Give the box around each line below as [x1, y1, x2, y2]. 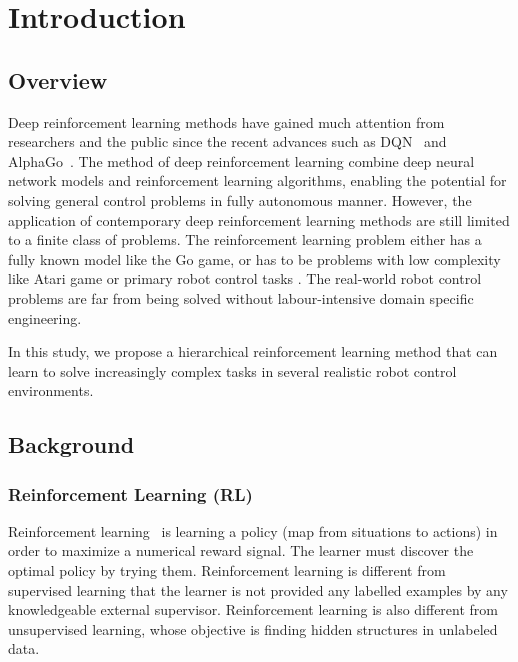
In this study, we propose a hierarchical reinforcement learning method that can [8, 341, 498, 362]
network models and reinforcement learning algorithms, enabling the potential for [8, 170, 507, 191]
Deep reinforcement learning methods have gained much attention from [8, 111, 445, 132]
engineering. [8, 307, 82, 328]
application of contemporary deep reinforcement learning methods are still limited [8, 209, 510, 230]
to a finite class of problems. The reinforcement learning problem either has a [8, 229, 482, 250]
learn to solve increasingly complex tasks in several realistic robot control [8, 360, 457, 381]
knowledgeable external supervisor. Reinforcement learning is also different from [8, 599, 498, 620]
